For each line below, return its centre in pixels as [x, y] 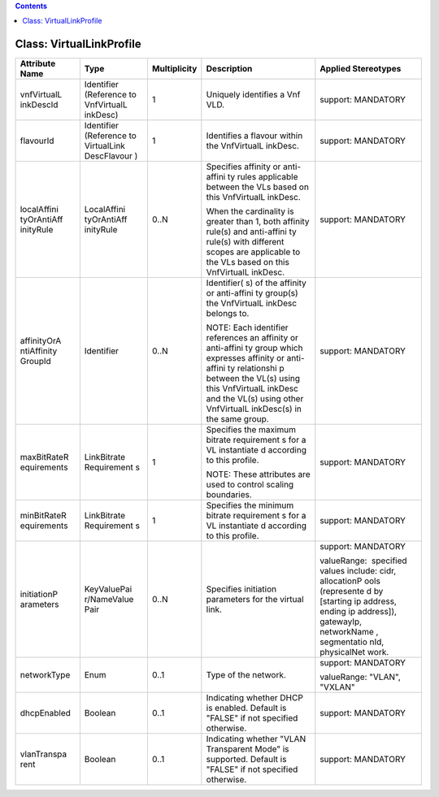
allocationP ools [350, 581]
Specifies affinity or [243, 167]
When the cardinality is [250, 211]
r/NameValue [109, 600]
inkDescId [39, 105]
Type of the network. [246, 675]
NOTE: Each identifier [247, 327]
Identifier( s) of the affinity [256, 283]
